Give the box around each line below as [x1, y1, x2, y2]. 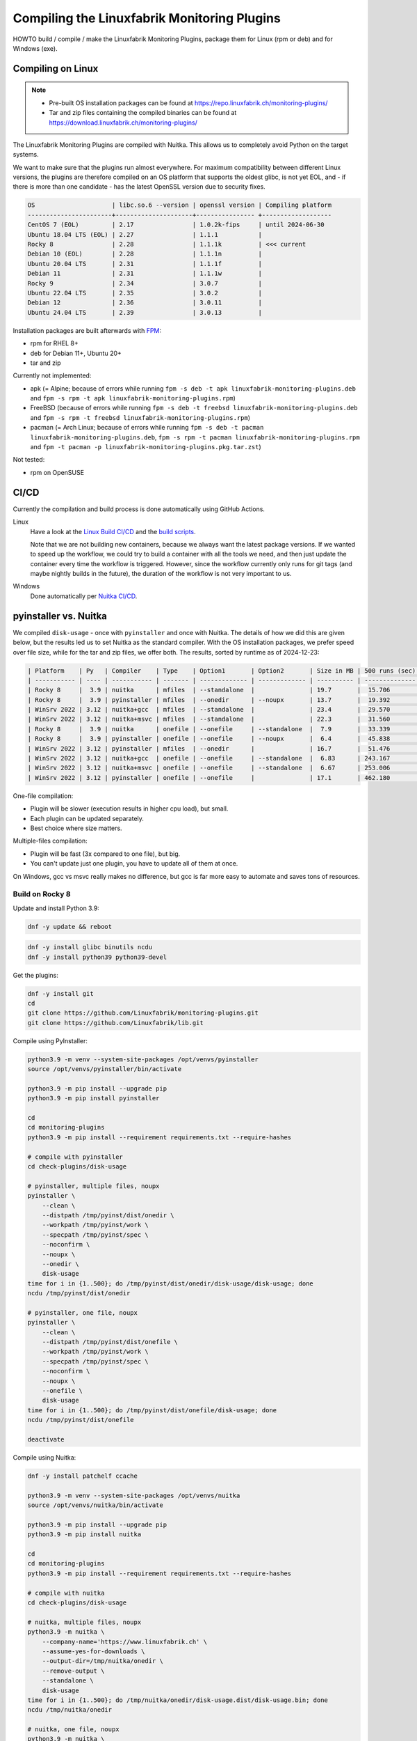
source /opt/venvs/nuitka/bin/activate [27, 1501, 163, 1509]
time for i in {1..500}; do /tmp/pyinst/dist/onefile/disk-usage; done [27, 1406, 277, 1414]
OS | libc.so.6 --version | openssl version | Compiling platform [27, 201, 332, 209]
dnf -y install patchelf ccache [27, 1471, 138, 1480]
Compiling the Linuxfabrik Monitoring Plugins [13, 10, 281, 26]
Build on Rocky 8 [13, 889, 71, 899]
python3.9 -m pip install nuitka [27, 1531, 142, 1538]
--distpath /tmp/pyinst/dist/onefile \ [42, 1338, 179, 1346]
